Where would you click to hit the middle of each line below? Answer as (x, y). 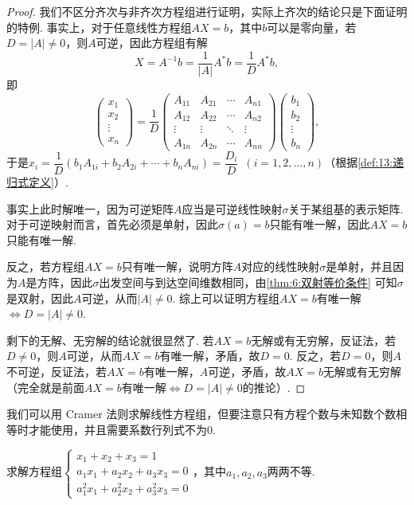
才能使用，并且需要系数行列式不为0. (122, 429)
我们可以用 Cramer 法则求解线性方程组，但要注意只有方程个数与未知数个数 (201, 414)
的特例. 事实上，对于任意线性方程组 (99, 27)
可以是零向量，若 (312, 27)
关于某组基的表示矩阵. (346, 208)
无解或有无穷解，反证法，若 (324, 340)
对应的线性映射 (281, 266)
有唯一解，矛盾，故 (210, 356)
